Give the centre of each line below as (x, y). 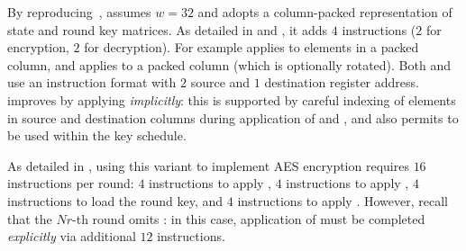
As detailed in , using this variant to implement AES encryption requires (208, 165)
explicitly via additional (72, 236)
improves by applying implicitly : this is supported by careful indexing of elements (232, 99)
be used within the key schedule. (97, 135)
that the (30, 218)
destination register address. (342, 82)
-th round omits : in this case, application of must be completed (249, 218)
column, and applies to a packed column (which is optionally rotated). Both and (229, 64)
